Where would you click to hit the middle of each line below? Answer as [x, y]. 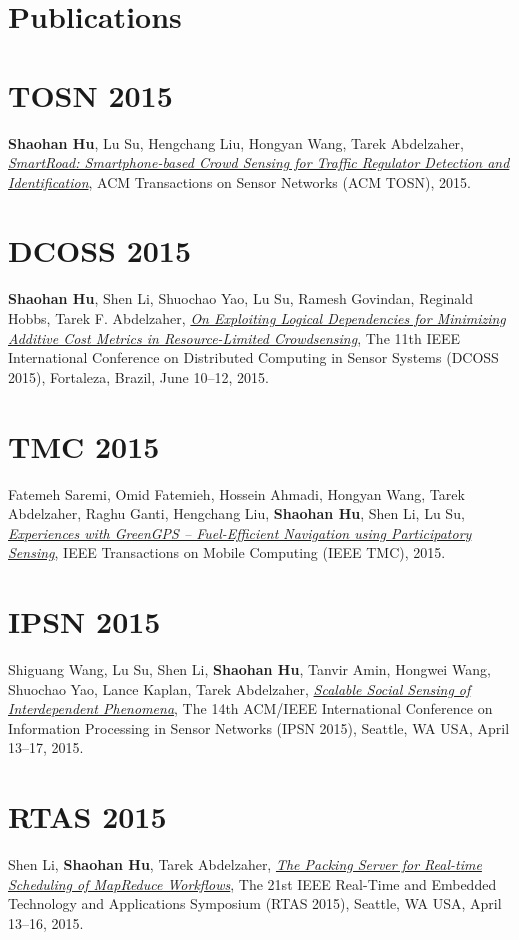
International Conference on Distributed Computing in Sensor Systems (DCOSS [253, 357]
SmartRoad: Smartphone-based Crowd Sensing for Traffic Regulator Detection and [259, 162]
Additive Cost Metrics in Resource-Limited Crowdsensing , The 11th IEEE [234, 337]
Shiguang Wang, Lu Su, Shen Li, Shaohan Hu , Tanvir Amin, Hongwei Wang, [249, 669]
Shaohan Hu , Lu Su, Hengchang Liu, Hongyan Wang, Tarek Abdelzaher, [236, 142]
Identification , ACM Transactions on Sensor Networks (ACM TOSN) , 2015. [239, 181]
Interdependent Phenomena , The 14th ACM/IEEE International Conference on [250, 708]
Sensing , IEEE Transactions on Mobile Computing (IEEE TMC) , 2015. [227, 552]
